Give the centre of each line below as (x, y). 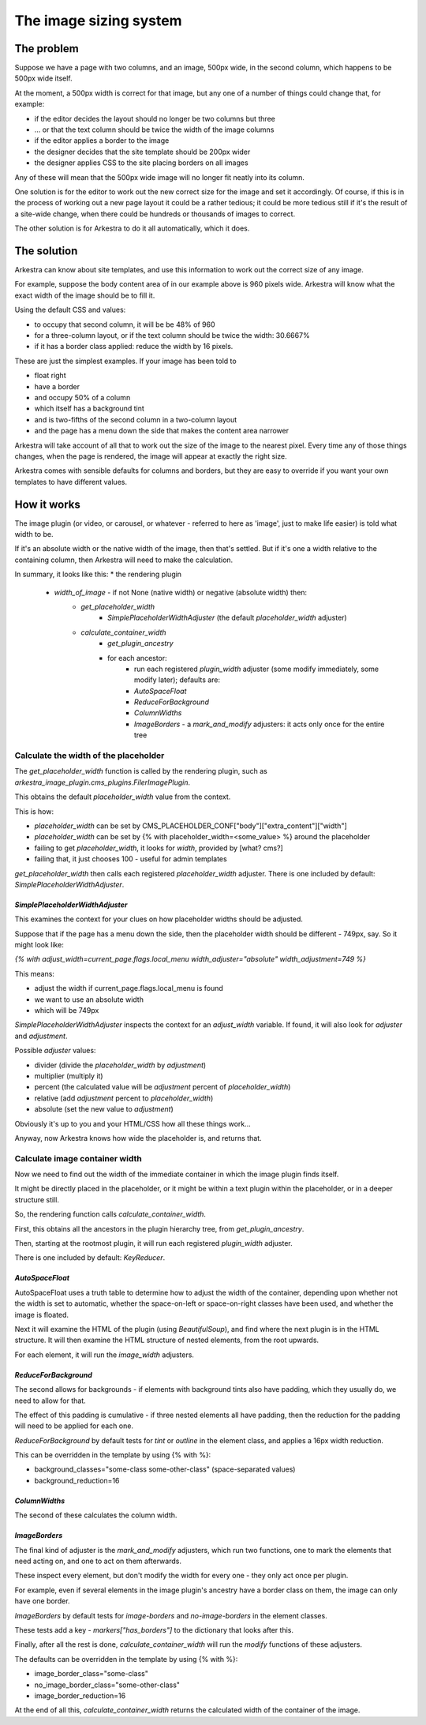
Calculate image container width (78, 1158)
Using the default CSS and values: (70, 310)
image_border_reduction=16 (80, 1695)
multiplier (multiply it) (69, 1076)
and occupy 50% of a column (82, 397)
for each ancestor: (137, 658)
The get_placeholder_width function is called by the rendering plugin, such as (141, 771)
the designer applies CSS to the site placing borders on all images (141, 163)
